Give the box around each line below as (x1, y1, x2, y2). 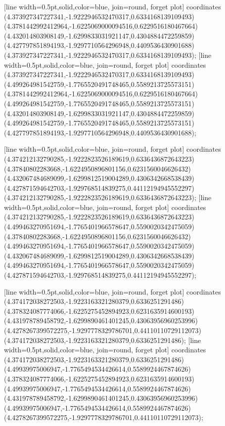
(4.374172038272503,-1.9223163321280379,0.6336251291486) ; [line (4, 335, 201, 345)
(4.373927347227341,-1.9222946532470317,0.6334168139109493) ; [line (4, 49, 212, 60)
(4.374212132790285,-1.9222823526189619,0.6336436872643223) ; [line (4, 192, 212, 203)
